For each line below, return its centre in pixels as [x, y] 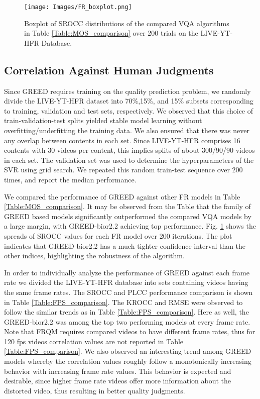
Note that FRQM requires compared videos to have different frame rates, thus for [130, 331]
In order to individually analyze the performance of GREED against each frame [127, 272]
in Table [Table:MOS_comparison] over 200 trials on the [111, 33]
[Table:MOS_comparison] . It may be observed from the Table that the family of [127, 206]
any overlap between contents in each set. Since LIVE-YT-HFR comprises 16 [122, 140]
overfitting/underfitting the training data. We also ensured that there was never [127, 130]
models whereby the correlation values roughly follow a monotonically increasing [128, 361]
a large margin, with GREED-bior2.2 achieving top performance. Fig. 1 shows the [130, 226]
